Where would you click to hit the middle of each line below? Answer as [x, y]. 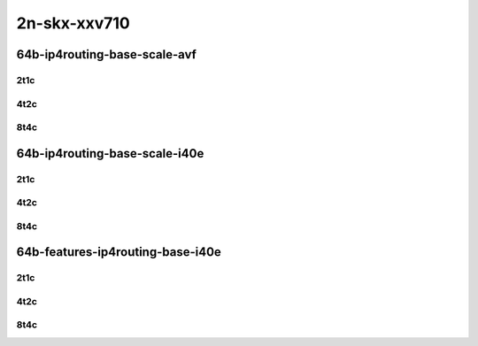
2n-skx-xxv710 [73, 23]
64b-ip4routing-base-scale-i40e [110, 154]
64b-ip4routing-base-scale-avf [106, 54]
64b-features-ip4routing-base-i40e [119, 252]
